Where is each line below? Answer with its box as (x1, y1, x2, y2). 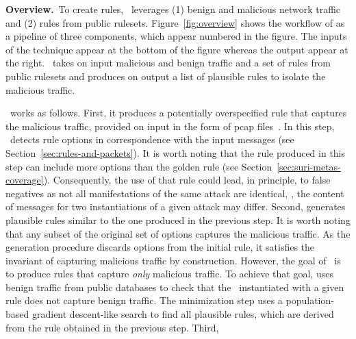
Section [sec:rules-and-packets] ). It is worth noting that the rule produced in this (5, 145, 346, 160)
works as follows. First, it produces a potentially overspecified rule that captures (10, 105, 347, 120)
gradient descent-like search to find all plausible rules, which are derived (31, 307, 334, 321)
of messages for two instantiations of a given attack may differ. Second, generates (5, 199, 346, 214)
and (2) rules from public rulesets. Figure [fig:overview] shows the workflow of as (5, 15, 345, 29)
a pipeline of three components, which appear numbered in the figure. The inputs (5, 29, 347, 43)
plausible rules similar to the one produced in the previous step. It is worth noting (5, 212, 351, 227)
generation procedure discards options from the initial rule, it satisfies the (5, 240, 315, 254)
